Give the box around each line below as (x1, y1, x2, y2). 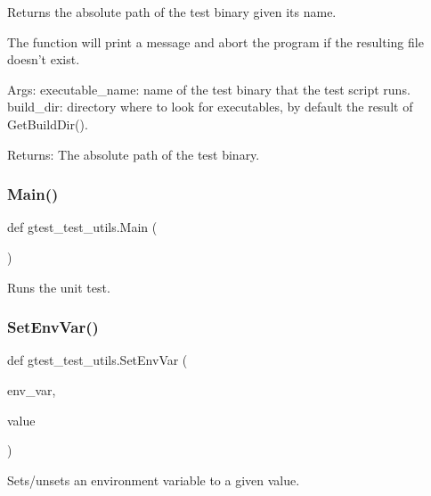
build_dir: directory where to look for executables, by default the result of (7, 97, 413, 116)
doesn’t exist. (7, 50, 80, 69)
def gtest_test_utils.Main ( (7, 218, 158, 236)
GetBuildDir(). (7, 114, 88, 133)
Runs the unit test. (7, 277, 110, 296)
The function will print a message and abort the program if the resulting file (7, 32, 424, 51)
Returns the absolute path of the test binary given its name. (7, 3, 337, 21)
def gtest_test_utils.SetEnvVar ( (7, 351, 188, 369)
